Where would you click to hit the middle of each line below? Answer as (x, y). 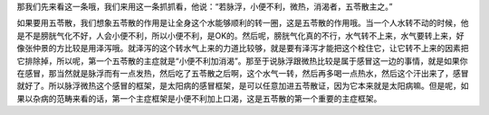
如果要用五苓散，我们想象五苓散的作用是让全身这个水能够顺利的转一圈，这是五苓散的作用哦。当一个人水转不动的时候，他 (243, 23)
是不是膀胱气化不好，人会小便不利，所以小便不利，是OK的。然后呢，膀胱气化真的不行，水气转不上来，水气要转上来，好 (241, 35)
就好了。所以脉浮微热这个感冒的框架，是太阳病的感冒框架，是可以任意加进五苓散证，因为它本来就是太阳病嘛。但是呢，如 (243, 86)
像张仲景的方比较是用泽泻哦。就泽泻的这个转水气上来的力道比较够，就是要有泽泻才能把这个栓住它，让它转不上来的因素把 (243, 49)
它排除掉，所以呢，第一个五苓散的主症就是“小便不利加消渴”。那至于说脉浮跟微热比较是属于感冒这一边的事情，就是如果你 (242, 61)
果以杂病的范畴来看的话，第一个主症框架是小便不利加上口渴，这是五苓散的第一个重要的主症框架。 (199, 98)
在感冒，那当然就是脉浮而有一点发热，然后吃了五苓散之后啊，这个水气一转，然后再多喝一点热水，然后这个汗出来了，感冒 (243, 73)
